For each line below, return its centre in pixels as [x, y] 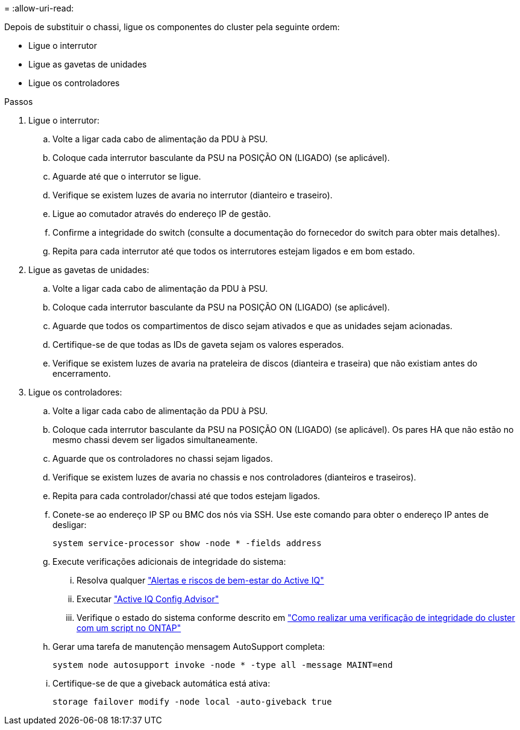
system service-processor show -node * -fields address [187, 543]
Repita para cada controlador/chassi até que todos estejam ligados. [186, 496]
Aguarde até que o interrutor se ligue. [127, 176]
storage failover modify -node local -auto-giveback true [192, 702]
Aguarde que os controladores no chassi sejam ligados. [163, 458]
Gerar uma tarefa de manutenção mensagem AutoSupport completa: [189, 647]
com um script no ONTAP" [129, 628]
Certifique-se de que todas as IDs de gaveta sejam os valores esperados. [198, 345]
